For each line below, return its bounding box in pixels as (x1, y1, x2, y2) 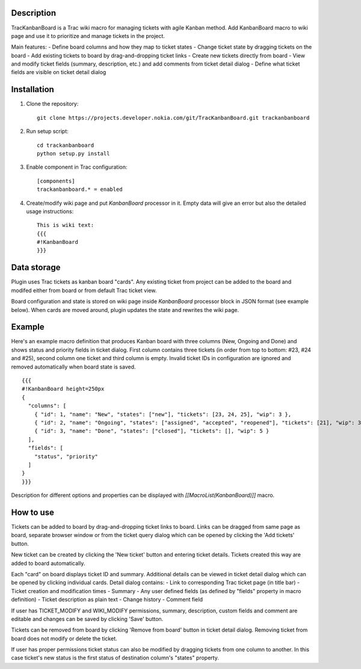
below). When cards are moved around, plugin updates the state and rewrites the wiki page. (11, 306, 239, 313)
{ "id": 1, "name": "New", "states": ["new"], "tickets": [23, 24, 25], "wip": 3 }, (34, 411, 292, 418)
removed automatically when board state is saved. (11, 363, 136, 370)
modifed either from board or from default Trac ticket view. (11, 287, 157, 294)
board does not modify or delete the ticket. (11, 635, 117, 642)
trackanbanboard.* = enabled (37, 186, 123, 193)
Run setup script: (26, 128, 69, 135)
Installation (11, 84, 54, 95)
